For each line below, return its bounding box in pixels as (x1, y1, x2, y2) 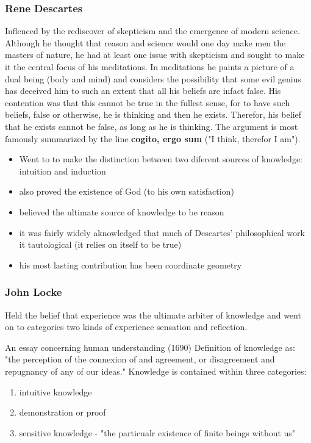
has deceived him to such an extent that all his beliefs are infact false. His (5, 84, 281, 97)
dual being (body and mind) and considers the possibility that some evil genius (5, 72, 301, 85)
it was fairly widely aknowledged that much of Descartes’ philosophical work (19, 226, 305, 239)
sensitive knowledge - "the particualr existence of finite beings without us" (19, 426, 296, 439)
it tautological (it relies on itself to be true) (19, 238, 182, 251)
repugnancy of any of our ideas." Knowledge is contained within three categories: (5, 364, 307, 377)
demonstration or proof (19, 406, 106, 419)
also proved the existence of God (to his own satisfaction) (19, 185, 234, 198)
